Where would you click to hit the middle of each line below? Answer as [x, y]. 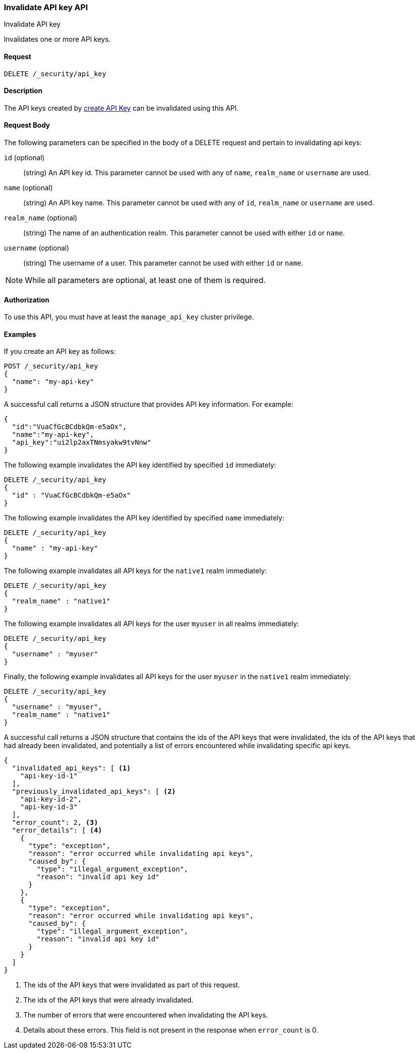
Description [23, 91]
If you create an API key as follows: [60, 351]
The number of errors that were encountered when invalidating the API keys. [146, 1015]
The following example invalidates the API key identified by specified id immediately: [140, 465]
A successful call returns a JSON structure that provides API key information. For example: [149, 404]
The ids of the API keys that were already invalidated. [109, 1000]
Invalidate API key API [46, 7]
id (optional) [24, 158]
